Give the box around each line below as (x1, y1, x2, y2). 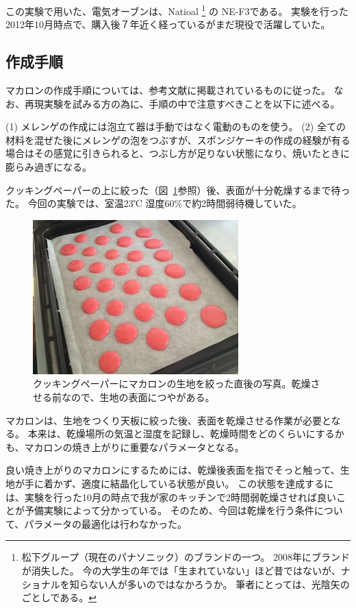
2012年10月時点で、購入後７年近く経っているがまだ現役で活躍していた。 (5, 17, 331, 32)
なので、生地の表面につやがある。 (61, 389, 215, 404)
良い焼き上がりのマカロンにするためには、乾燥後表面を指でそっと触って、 (5, 463, 340, 477)
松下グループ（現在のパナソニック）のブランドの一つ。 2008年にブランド (21, 550, 351, 564)
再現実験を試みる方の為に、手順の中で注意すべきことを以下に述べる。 (24, 96, 340, 110)
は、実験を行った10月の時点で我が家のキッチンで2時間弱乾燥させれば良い (5, 489, 336, 504)
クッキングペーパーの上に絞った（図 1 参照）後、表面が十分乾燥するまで (5, 182, 331, 197)
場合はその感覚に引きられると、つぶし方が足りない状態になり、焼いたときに (5, 146, 350, 160)
